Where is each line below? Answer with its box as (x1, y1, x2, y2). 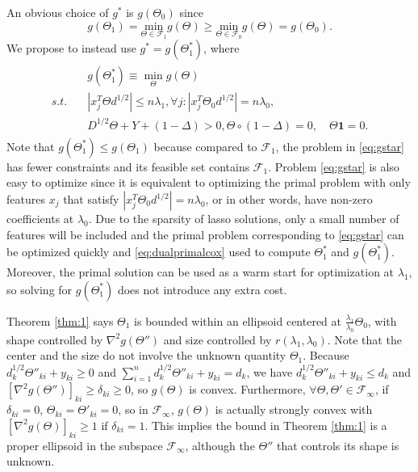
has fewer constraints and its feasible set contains (6, 158, 250, 175)
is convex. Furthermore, (189, 381, 306, 398)
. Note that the (327, 331, 402, 348)
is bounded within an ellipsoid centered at (134, 312, 342, 329)
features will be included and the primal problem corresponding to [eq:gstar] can (6, 225, 404, 242)
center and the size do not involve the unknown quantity (6, 347, 286, 364)
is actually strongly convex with (215, 401, 373, 418)
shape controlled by (6, 331, 103, 348)
